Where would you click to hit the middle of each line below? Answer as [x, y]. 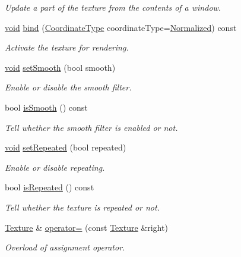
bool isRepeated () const [50, 187]
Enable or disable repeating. [55, 167]
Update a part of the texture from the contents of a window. [113, 7]
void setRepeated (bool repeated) [66, 147]
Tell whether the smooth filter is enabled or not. [91, 127]
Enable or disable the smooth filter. [68, 87]
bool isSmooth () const [46, 107]
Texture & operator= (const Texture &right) [86, 227]
